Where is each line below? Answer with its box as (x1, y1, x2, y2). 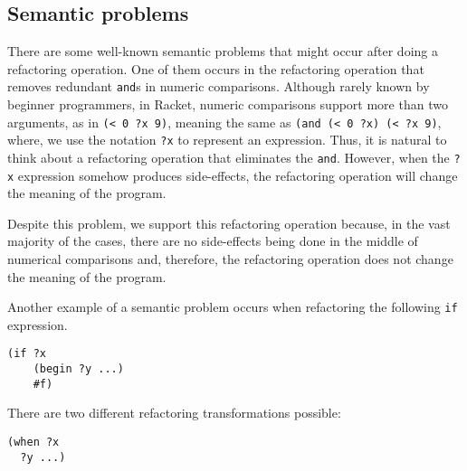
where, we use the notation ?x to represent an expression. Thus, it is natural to (7, 130, 447, 149)
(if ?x (7, 347, 46, 361)
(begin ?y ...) (33, 363, 124, 376)
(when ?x (7, 436, 60, 449)
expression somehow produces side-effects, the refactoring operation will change (17, 165, 458, 184)
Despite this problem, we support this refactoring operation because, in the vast (7, 213, 451, 232)
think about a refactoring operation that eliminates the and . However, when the (7, 147, 450, 166)
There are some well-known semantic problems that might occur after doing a (7, 42, 438, 61)
